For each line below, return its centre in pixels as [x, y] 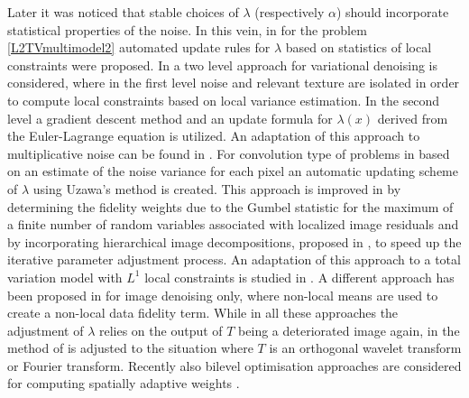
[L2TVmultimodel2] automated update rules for [139, 47]
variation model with [65, 277]
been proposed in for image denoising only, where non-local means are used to [223, 295]
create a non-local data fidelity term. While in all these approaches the [203, 313]
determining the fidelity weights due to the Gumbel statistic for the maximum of [230, 206]
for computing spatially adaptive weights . [124, 383]
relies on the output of [161, 330]
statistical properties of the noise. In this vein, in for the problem [187, 29]
